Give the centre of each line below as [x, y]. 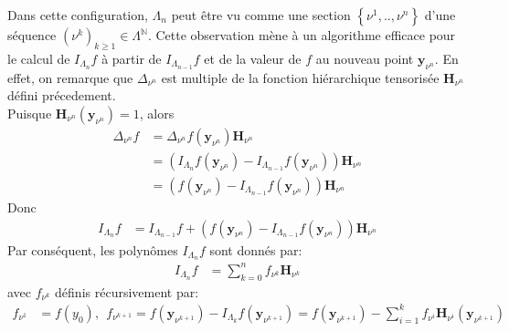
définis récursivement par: [127, 291]
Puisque [30, 113]
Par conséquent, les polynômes [93, 249]
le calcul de [39, 58]
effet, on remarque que [70, 77]
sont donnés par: [256, 249]
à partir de [132, 58]
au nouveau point [365, 58]
